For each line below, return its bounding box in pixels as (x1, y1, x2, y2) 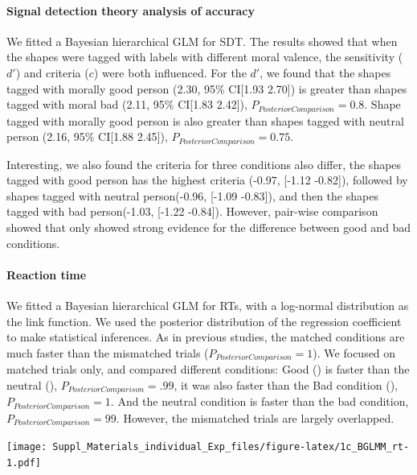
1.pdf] (6, 456, 41, 469)
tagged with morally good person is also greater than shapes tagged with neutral (6, 112, 404, 129)
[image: (6, 441, 47, 453)
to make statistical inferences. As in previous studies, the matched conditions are (6, 328, 405, 345)
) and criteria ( (15, 64, 89, 81)
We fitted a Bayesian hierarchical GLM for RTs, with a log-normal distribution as (6, 297, 409, 314)
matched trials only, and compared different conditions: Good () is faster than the (6, 361, 410, 378)
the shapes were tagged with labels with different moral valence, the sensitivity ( (6, 48, 403, 65)
